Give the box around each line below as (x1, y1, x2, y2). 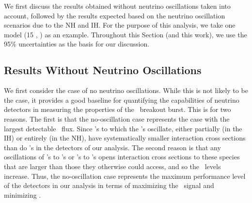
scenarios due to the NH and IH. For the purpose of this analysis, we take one (4, 20, 236, 30)
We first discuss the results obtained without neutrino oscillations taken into (4, 1, 231, 11)
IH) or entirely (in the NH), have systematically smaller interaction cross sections (4, 133, 246, 143)
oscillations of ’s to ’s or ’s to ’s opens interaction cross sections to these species (4, 152, 240, 162)
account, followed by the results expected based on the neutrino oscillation (4, 10, 225, 20)
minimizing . (4, 189, 41, 200)
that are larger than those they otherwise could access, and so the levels (4, 161, 221, 171)
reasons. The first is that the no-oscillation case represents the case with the (4, 113, 230, 124)
